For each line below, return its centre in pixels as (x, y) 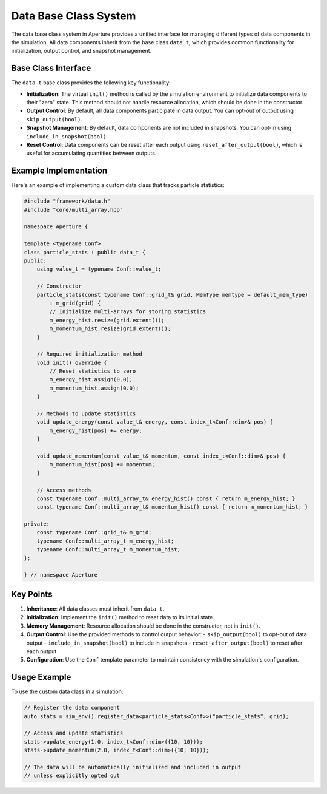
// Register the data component (72, 708)
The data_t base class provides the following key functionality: (91, 83)
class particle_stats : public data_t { (84, 252)
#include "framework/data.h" (67, 201)
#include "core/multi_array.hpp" (74, 210)
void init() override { (72, 362)
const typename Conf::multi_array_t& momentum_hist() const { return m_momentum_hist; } (172, 507)
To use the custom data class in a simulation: (67, 691)
